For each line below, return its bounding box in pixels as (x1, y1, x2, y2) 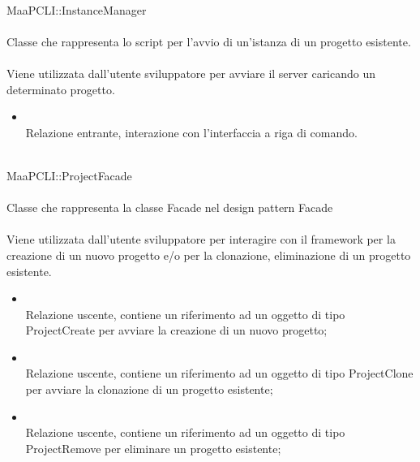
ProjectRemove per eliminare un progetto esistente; (25, 439, 281, 456)
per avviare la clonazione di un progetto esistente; (25, 381, 273, 398)
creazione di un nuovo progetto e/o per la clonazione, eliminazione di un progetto (6, 246, 411, 263)
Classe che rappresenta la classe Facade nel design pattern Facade (6, 199, 333, 216)
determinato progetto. (6, 80, 115, 97)
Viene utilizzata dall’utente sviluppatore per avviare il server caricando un (6, 64, 376, 81)
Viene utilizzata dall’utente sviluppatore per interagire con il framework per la (6, 231, 396, 248)
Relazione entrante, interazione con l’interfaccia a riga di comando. (25, 123, 358, 140)
